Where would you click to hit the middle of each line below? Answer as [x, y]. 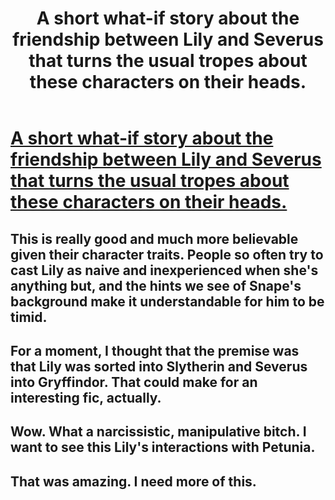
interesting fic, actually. [86, 397]
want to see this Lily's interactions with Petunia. [163, 447]
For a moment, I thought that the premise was [155, 350]
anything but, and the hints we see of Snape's [156, 285]
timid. [29, 317]
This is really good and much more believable [154, 238]
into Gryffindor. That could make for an [134, 382]
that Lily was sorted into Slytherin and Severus [159, 366]
